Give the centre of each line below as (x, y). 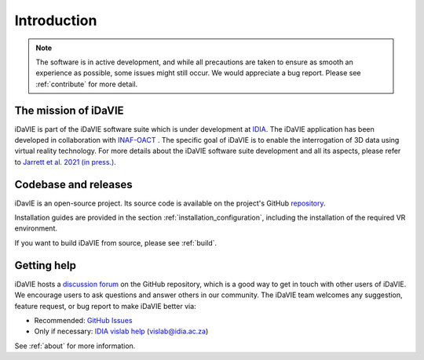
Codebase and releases (73, 184)
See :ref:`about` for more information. (75, 346)
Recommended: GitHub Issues (83, 320)
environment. (36, 228)
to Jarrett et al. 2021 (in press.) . (66, 162)
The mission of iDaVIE (69, 110)
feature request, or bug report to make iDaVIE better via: (105, 306)
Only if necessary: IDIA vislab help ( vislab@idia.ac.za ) (121, 331)
